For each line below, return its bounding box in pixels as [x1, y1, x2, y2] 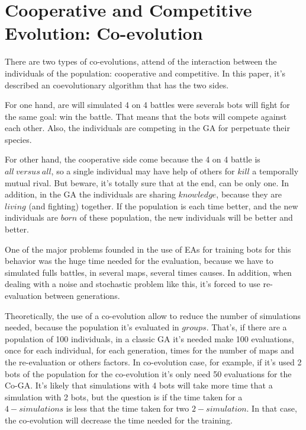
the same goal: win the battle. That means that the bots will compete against [5, 110, 287, 122]
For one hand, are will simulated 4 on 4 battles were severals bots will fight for [5, 98, 290, 111]
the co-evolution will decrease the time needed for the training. [5, 413, 233, 426]
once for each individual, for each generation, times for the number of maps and [5, 344, 294, 356]
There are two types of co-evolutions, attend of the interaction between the [5, 55, 277, 68]
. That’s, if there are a [206, 321, 287, 333]
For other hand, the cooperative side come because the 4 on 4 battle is [5, 153, 260, 165]
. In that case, [246, 402, 297, 415]
